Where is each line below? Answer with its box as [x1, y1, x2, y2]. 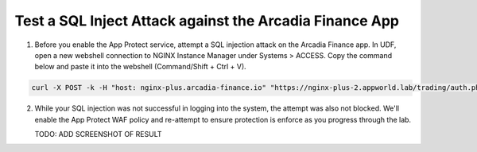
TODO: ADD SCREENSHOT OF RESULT [34, 130, 162, 139]
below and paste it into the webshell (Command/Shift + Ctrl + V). [34, 62, 246, 72]
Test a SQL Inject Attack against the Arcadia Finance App [14, 12, 399, 29]
